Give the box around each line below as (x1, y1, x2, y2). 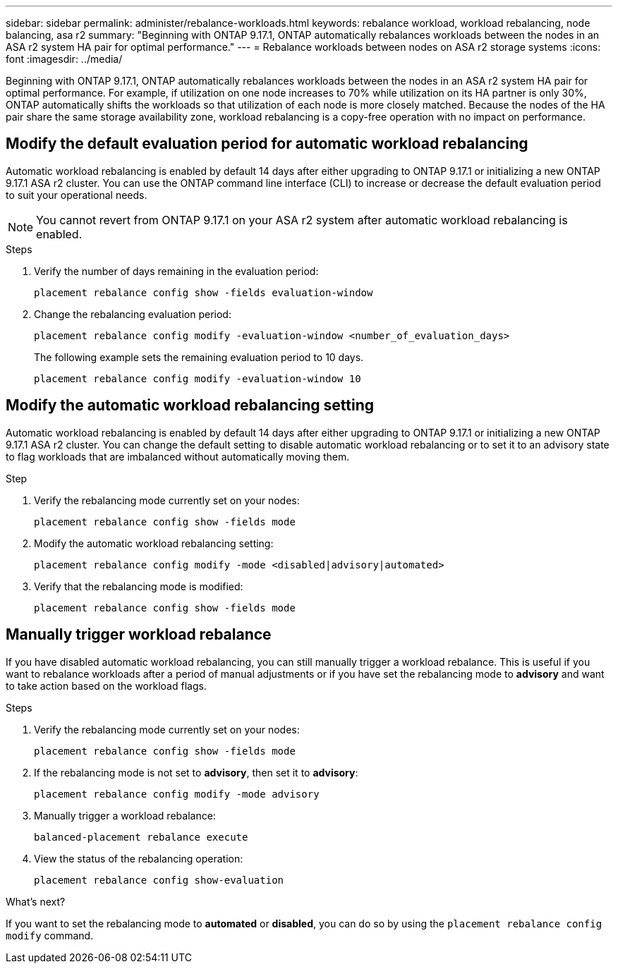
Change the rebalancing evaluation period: (34, 307, 231, 320)
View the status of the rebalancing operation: (34, 852, 243, 865)
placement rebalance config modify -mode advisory (34, 788, 320, 800)
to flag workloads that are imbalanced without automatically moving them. (6, 450, 350, 463)
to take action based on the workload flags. (6, 679, 207, 692)
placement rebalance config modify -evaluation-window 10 (34, 372, 361, 384)
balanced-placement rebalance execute (34, 831, 248, 843)
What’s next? (6, 895, 66, 908)
